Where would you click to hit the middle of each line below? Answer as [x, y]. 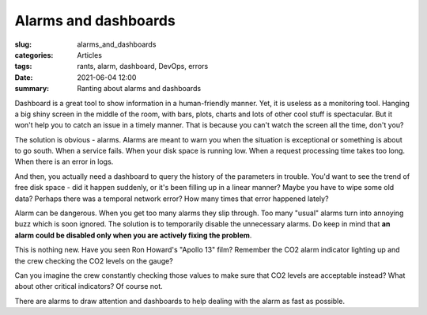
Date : [24, 77]
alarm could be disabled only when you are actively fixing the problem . [133, 235]
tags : [23, 66]
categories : [34, 55]
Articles [90, 55]
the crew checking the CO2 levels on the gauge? [94, 260]
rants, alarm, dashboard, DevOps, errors [143, 66]
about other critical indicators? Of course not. [89, 287]
